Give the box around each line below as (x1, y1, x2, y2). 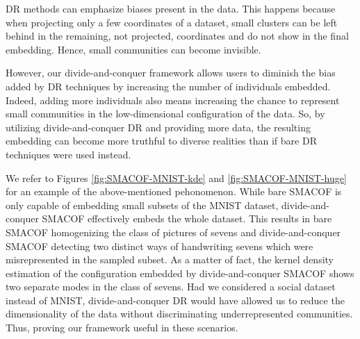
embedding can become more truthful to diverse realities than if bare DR (6, 133, 317, 148)
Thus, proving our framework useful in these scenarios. (6, 320, 238, 335)
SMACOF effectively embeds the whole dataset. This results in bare (42, 211, 332, 226)
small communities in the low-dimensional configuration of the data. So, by (6, 106, 325, 121)
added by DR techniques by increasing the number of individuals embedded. (6, 78, 331, 93)
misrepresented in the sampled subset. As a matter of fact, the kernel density (6, 252, 334, 267)
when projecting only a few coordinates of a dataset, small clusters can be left (6, 15, 338, 29)
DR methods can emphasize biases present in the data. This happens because (6, 1, 336, 15)
